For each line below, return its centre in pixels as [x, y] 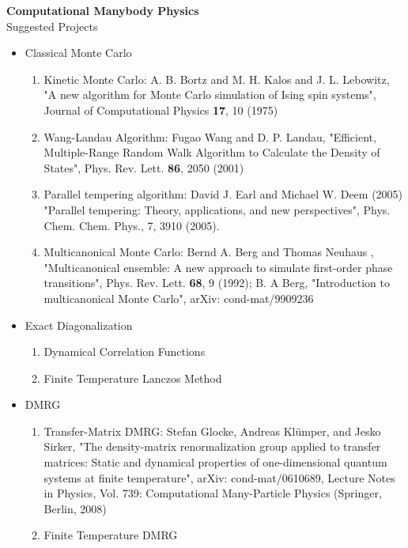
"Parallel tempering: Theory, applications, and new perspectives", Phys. [217, 209]
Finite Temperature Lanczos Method [133, 378]
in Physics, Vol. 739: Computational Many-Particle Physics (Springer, [213, 493]
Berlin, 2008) [75, 508]
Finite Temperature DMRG [111, 535]
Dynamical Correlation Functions [125, 351]
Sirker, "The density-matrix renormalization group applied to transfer [212, 446]
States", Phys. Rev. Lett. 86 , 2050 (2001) [144, 167]
